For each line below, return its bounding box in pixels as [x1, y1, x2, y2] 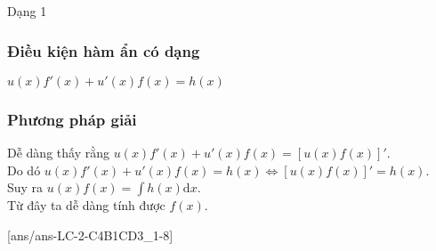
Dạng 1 [7, 2, 47, 20]
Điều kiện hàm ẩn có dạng [7, 39, 200, 61]
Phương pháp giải [7, 108, 137, 130]
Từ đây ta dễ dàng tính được [7, 196, 166, 215]
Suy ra [7, 178, 44, 197]
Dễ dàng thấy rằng [7, 143, 109, 162]
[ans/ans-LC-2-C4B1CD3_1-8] [7, 225, 174, 244]
